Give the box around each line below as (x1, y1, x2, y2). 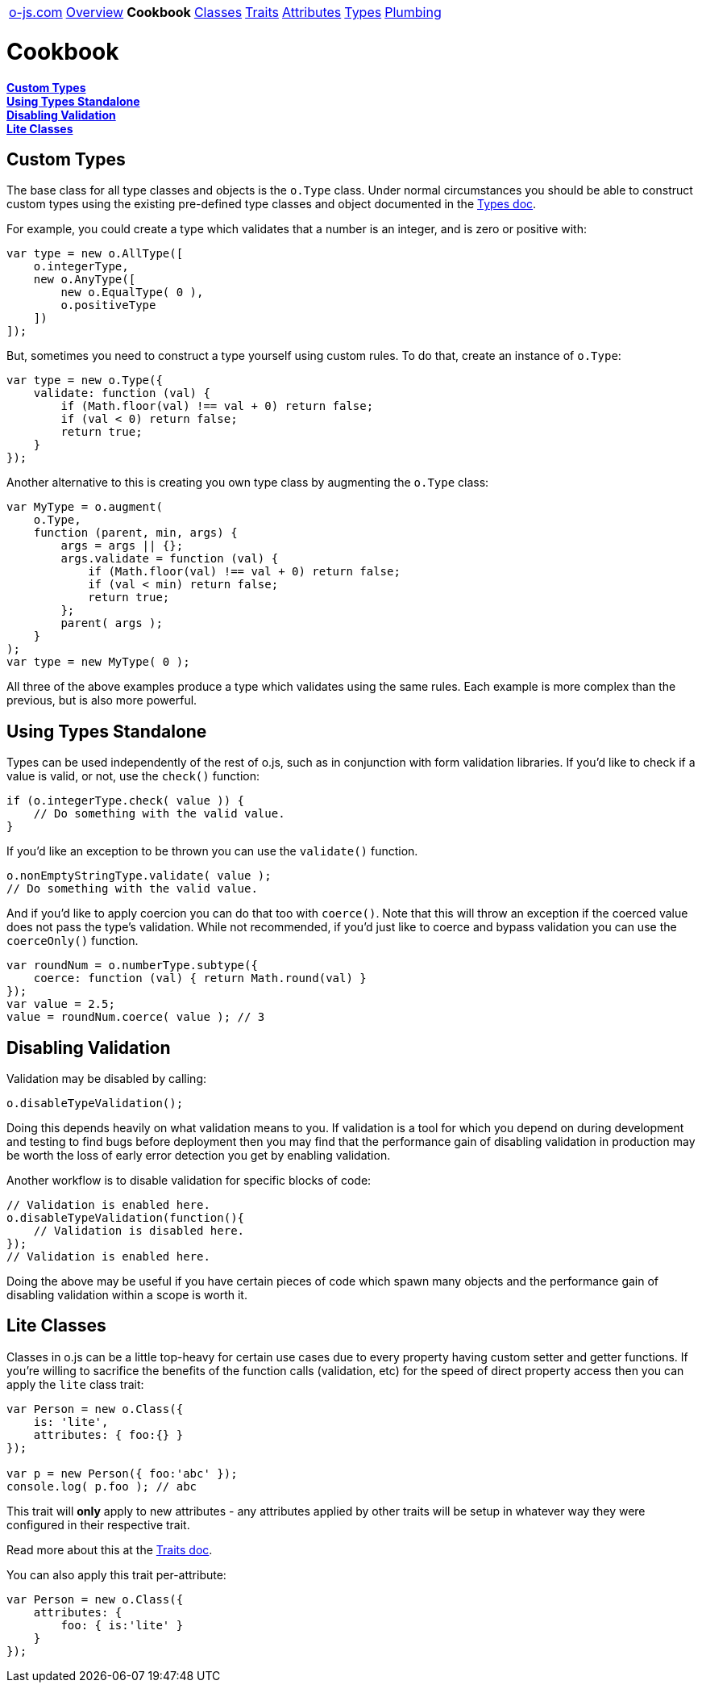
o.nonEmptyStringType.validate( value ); (6, 869, 272, 883)
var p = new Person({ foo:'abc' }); (6, 1466, 238, 1480)
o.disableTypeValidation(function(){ (6, 1211, 245, 1225)
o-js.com (9, 4, 63, 20)
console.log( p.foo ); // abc (6, 1479, 197, 1493)
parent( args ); (60, 617, 163, 630)
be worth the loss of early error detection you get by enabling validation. (6, 1148, 391, 1163)
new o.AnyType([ (33, 273, 136, 286)
